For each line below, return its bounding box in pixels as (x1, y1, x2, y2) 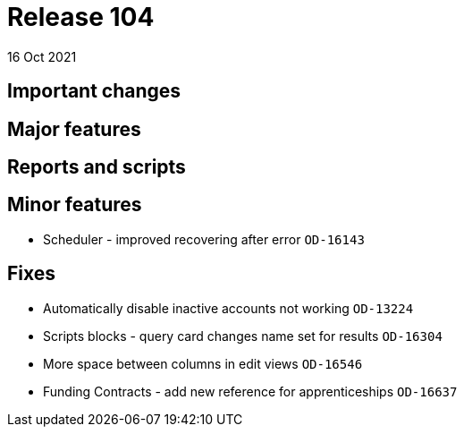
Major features (7, 117, 141, 140)
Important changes (7, 80, 181, 103)
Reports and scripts (7, 156, 186, 179)
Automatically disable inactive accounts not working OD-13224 (43, 300, 414, 316)
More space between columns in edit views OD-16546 (43, 355, 363, 371)
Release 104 (7, 2, 155, 32)
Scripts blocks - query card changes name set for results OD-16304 (43, 328, 443, 344)
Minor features (7, 193, 142, 217)
